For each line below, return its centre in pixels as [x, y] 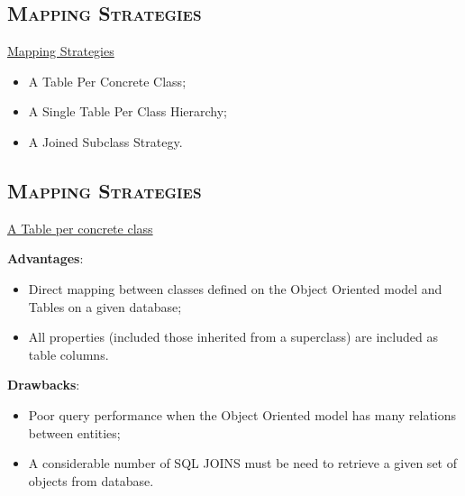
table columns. [68, 354]
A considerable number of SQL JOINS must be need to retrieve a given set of [242, 463]
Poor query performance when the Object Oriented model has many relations [242, 414]
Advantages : [46, 258]
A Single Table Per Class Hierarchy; [128, 111]
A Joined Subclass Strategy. [105, 141]
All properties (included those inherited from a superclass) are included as [233, 337]
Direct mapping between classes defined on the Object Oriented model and [235, 288]
